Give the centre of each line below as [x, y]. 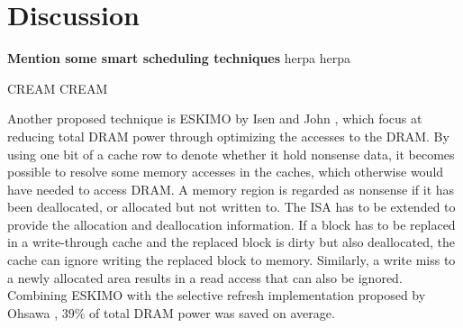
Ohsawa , [33, 312]
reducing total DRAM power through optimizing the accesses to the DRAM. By [228, 136]
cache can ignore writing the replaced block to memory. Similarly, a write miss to [231, 260]
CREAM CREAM [58, 88]
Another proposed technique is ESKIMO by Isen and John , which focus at [215, 118]
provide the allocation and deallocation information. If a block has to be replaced [231, 224]
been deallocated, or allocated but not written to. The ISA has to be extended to [231, 207]
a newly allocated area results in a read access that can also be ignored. [205, 277]
